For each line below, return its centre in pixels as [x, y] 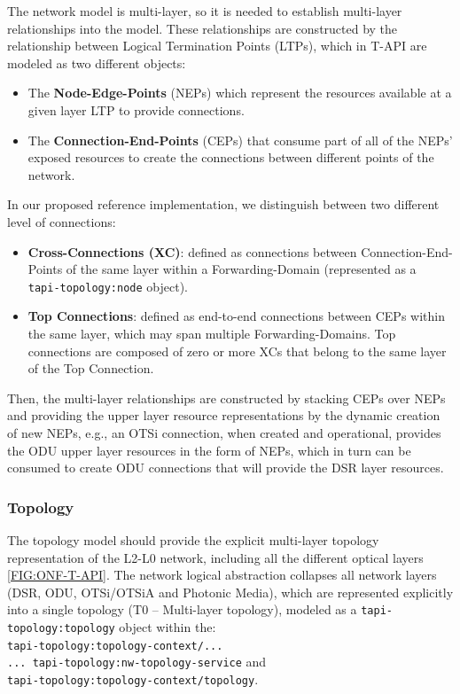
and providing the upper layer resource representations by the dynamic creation [224, 415]
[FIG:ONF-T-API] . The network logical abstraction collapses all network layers [222, 575]
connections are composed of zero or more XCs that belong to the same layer [237, 351]
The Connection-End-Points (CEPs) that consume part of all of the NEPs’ [240, 140]
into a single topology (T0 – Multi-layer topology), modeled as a [182, 609]
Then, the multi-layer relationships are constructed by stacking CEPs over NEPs [226, 398]
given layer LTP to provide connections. [136, 109]
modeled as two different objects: [97, 62]
